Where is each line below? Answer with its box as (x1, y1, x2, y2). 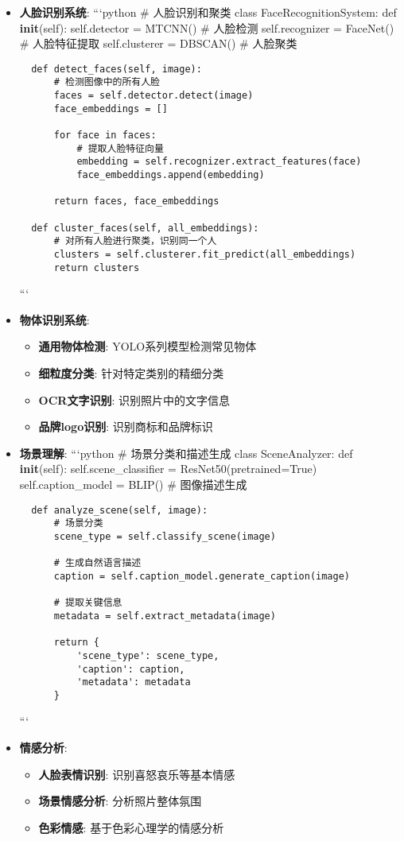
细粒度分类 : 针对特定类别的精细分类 (38, 365, 224, 382)
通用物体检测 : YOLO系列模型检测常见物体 (38, 338, 257, 355)
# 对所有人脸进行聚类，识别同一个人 (53, 235, 217, 247)
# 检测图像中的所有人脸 (53, 76, 160, 88)
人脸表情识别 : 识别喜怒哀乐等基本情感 (38, 765, 235, 782)
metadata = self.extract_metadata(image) (53, 610, 276, 622)
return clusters (53, 262, 140, 273)
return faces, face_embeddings (53, 196, 219, 207)
